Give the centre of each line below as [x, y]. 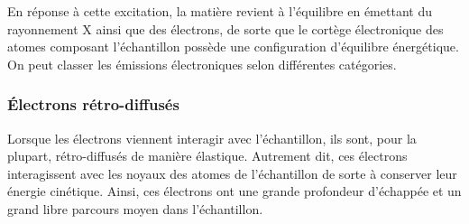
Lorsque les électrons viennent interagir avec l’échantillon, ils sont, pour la [212, 138]
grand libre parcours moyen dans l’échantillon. [135, 208]
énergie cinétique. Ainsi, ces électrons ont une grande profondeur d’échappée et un [234, 191]
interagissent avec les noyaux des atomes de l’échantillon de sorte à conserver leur [232, 173]
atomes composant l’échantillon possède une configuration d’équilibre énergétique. [233, 47]
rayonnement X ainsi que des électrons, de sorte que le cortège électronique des [225, 28]
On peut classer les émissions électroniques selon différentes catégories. [202, 64]
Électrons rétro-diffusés [93, 104]
